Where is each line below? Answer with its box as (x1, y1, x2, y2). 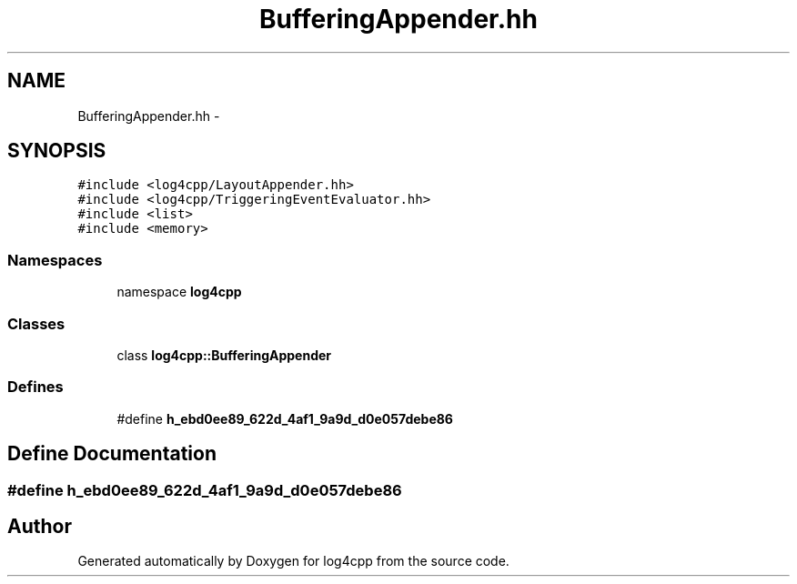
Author (7, 514, 72, 538)
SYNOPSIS (7, 139, 106, 163)
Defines (7, 378, 64, 397)
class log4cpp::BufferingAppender (116, 347, 332, 363)
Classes (7, 314, 66, 333)
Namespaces (7, 250, 103, 269)
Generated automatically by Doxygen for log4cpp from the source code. (77, 553, 509, 569)
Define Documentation (7, 442, 217, 466)
